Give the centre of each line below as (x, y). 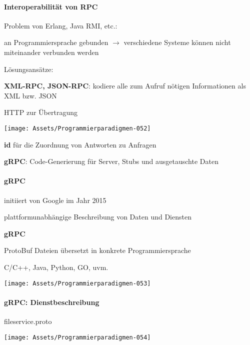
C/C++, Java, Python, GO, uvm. (56, 267)
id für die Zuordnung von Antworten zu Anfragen (80, 144)
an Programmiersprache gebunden (56, 42)
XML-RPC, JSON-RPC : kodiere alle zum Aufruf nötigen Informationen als (125, 86)
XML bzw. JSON (30, 95)
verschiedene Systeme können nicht (177, 42)
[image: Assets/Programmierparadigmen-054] (77, 337)
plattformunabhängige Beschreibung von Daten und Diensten (98, 217)
